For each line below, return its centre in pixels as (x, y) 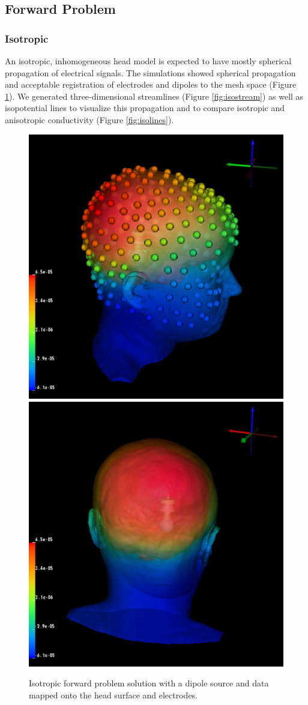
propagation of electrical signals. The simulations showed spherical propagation (150, 72)
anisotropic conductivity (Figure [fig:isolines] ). (89, 119)
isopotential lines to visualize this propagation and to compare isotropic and (145, 108)
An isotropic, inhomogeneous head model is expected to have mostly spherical (148, 61)
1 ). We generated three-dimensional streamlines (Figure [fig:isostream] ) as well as (154, 96)
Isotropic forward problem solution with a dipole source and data (149, 683)
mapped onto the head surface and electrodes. (113, 695)
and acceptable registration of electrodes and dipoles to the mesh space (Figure (151, 84)
